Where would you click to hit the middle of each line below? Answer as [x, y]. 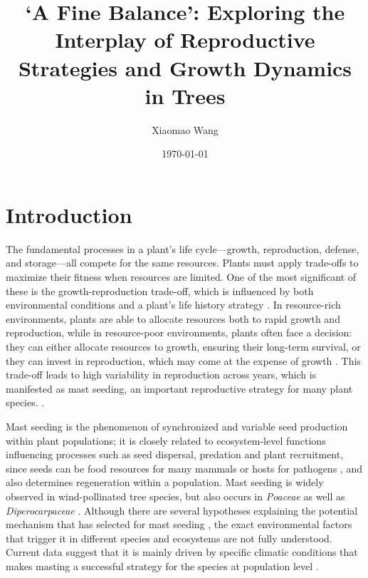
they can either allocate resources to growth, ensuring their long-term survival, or [183, 346]
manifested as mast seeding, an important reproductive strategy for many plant [179, 388]
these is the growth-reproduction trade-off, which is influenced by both [160, 290]
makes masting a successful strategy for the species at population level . [162, 566]
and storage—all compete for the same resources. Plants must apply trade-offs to [182, 263]
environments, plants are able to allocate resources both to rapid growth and [173, 318]
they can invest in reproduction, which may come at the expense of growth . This [183, 360]
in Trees [185, 95]
